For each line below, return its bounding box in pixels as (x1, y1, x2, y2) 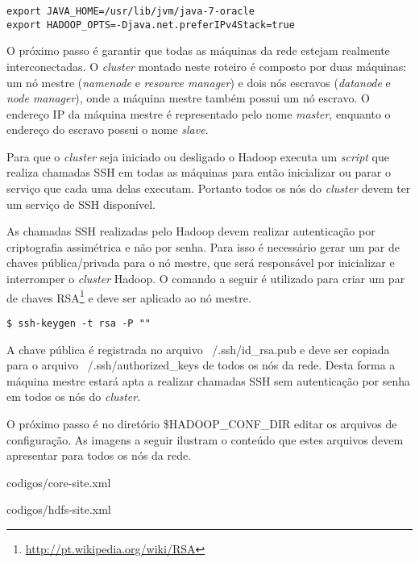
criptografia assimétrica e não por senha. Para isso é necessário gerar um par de (6, 238, 400, 255)
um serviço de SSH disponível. (6, 195, 156, 212)
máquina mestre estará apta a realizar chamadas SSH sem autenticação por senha (6, 372, 411, 389)
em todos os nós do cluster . (6, 388, 141, 405)
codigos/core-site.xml (6, 473, 111, 490)
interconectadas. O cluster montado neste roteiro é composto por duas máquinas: (6, 57, 407, 74)
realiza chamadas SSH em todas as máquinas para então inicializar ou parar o (6, 164, 391, 181)
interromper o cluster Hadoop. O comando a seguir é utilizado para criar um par (6, 270, 405, 287)
